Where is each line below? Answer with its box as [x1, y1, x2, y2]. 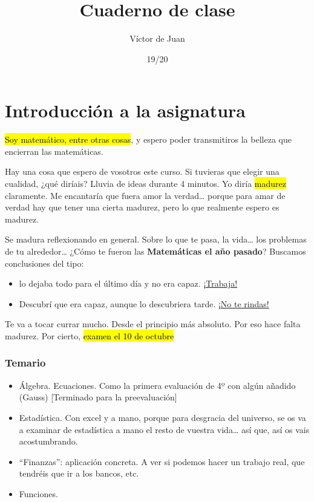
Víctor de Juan [129, 32, 185, 45]
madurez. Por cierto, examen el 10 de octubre [5, 329, 174, 342]
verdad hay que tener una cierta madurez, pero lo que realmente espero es [5, 201, 280, 214]
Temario [5, 355, 46, 370]
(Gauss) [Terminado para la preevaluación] [19, 391, 177, 403]
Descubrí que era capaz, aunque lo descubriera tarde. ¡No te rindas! [19, 297, 269, 310]
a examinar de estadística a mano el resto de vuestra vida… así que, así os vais [19, 423, 310, 435]
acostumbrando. [19, 435, 78, 448]
